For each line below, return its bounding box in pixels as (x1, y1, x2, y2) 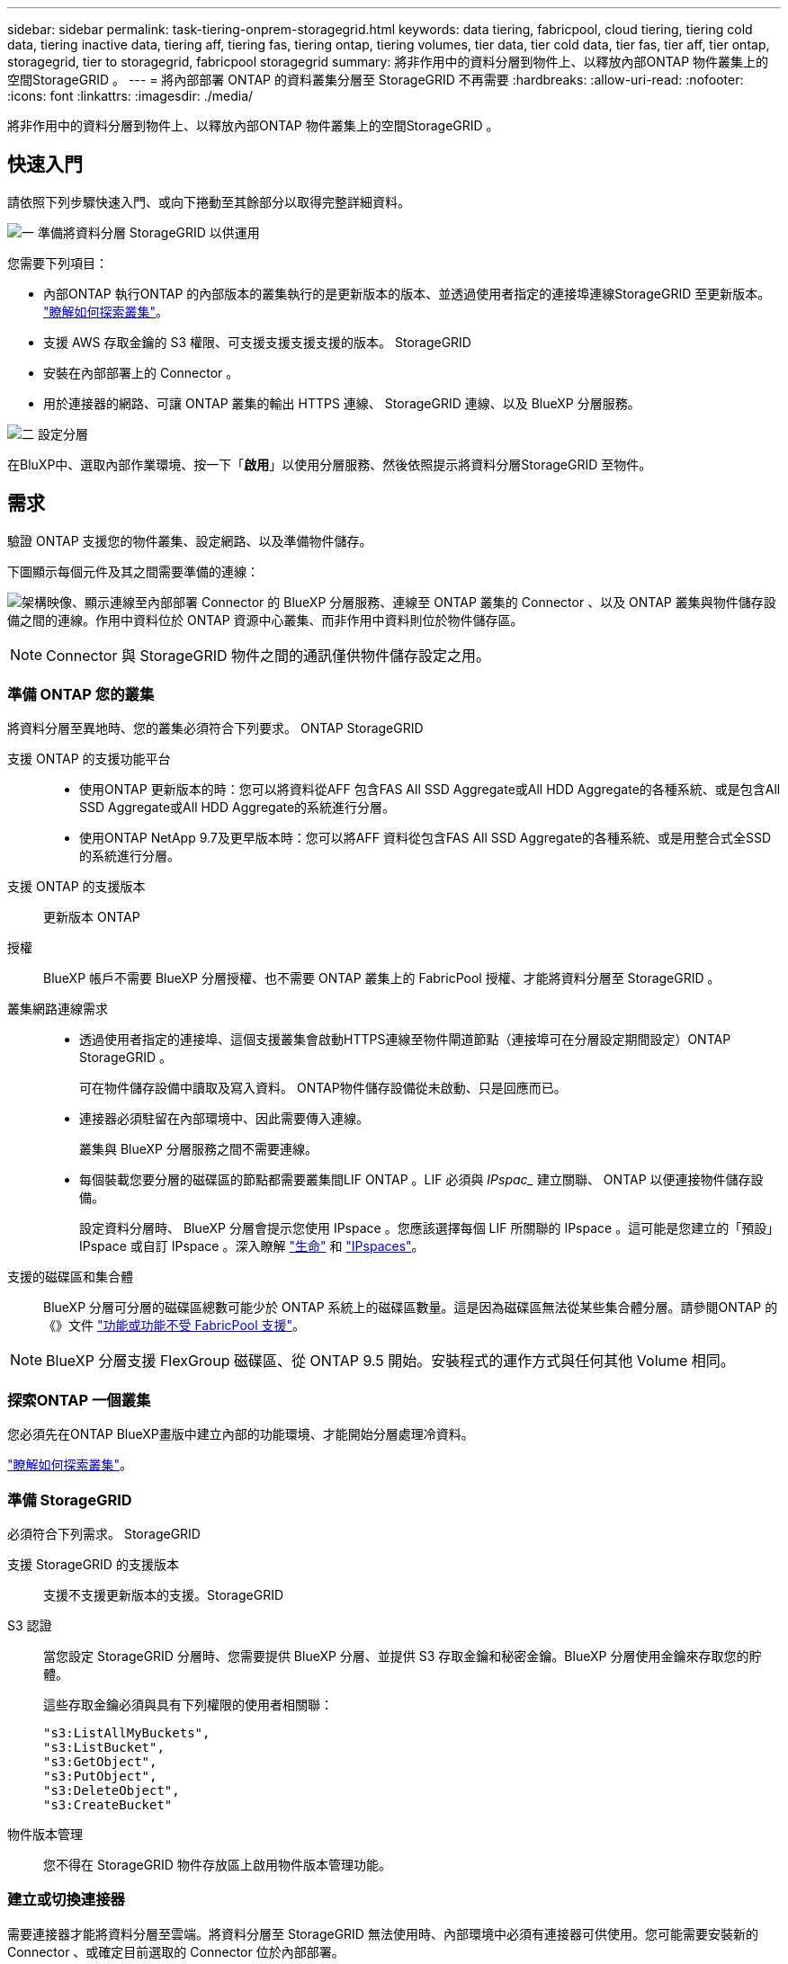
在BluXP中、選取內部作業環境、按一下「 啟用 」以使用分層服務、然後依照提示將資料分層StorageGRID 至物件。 (7, 456, 652, 472)
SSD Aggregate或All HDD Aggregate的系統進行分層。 (79, 799, 396, 816)
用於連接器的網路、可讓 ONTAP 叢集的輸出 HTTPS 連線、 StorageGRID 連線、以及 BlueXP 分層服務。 (43, 395, 640, 411)
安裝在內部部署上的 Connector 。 (43, 364, 239, 380)
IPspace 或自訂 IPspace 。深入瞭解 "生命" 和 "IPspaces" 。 (79, 1238, 425, 1254)
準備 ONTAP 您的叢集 (7, 685, 155, 704)
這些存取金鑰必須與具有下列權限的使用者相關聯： (43, 1696, 333, 1712)
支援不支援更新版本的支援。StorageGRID (43, 1586, 284, 1602)
